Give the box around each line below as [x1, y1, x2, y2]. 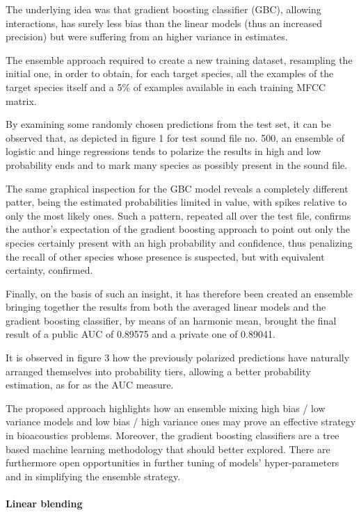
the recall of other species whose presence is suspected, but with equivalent [6, 249, 325, 263]
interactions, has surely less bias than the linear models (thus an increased [6, 15, 323, 30]
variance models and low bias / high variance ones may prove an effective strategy [6, 414, 356, 429]
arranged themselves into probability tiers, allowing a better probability [6, 363, 311, 378]
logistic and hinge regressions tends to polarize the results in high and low [6, 144, 321, 158]
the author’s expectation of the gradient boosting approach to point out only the [6, 222, 350, 236]
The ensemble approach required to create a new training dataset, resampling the [6, 52, 353, 67]
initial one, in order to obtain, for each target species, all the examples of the [6, 66, 334, 81]
